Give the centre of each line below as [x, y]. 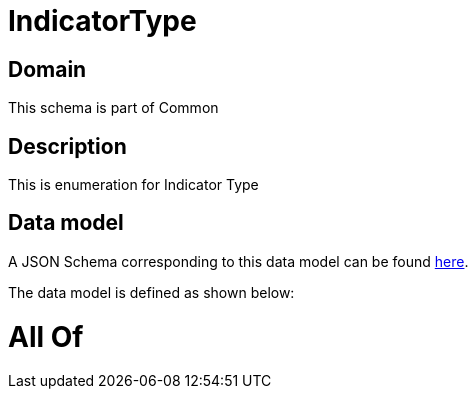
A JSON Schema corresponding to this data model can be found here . [238, 261]
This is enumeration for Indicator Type [133, 185]
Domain [47, 69]
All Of [46, 336]
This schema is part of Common [113, 108]
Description [67, 146]
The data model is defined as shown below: [151, 292]
